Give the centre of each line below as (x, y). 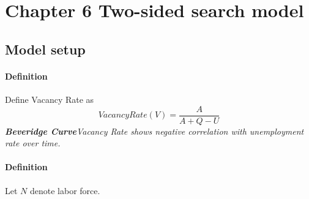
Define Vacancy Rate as (50, 99)
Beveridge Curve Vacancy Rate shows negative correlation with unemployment (154, 131)
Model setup (45, 49)
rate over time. (33, 143)
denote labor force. (65, 190)
